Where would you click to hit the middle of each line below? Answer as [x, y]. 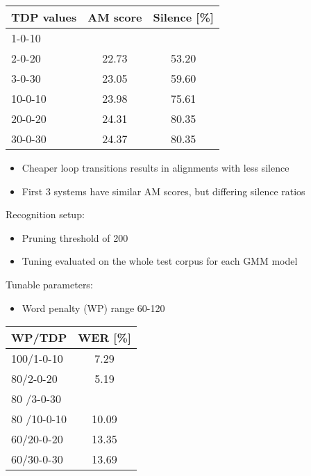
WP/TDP [39, 338]
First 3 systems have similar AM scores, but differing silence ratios [163, 191]
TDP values [44, 17]
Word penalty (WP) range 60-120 [93, 307]
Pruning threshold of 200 [75, 237]
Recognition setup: [45, 214]
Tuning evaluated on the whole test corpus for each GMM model [160, 261]
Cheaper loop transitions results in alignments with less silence [155, 167]
